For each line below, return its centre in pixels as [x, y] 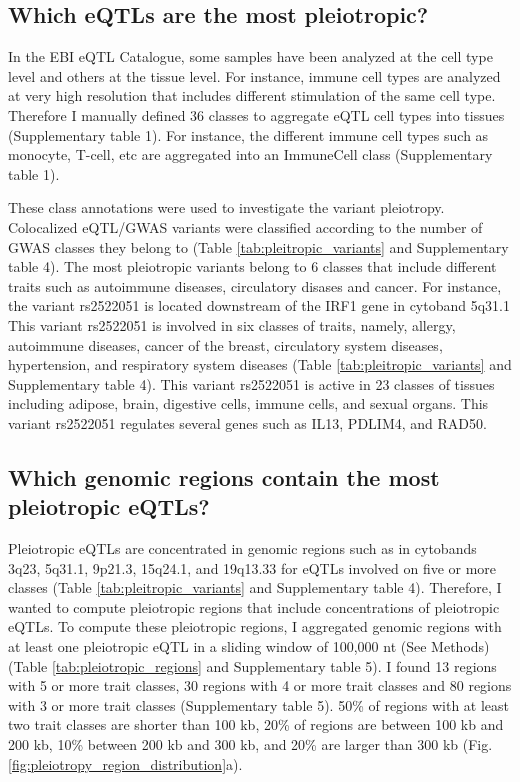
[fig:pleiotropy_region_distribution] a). [125, 763]
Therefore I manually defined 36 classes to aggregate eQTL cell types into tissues [256, 114]
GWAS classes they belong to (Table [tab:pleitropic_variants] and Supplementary [258, 246]
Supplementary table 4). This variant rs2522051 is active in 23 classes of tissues [251, 383]
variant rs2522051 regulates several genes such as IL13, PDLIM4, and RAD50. [247, 422]
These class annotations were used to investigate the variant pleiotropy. [226, 207]
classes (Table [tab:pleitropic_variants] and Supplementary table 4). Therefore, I [255, 587]
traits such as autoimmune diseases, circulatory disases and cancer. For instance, [255, 285]
